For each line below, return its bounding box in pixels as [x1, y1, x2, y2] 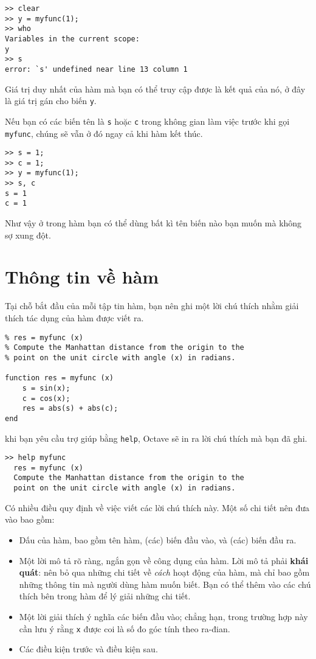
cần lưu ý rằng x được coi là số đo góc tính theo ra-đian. [19, 622, 230, 635]
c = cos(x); [22, 394, 70, 403]
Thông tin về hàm [5, 264, 159, 289]
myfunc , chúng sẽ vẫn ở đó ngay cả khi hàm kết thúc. [5, 127, 203, 139]
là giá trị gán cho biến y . [5, 94, 97, 107]
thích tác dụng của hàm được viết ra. [5, 312, 144, 324]
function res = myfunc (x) [5, 374, 114, 383]
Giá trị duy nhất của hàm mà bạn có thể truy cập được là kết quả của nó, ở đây [5, 82, 306, 95]
